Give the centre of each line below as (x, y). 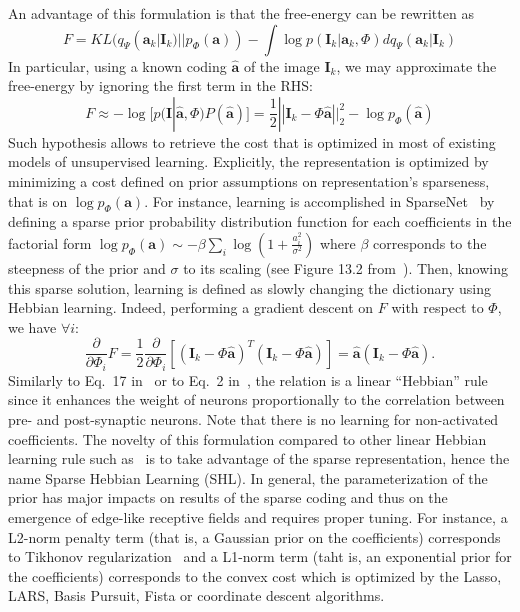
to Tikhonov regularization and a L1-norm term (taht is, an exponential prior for (260, 556)
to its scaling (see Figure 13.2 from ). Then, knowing (345, 267)
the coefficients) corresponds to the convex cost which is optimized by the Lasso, (255, 575)
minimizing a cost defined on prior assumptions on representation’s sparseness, (249, 180)
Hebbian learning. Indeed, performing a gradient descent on (191, 307)
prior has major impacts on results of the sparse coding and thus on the (228, 497)
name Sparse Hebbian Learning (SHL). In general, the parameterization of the (248, 477)
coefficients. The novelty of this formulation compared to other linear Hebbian (247, 438)
